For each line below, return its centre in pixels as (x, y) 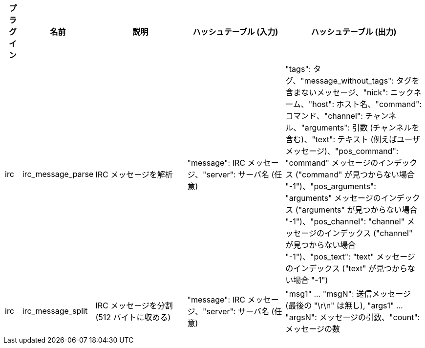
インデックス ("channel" (368, 233)
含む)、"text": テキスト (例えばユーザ (353, 139)
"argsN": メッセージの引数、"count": (353, 317)
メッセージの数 (313, 329)
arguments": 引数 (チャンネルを (362, 128)
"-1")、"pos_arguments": (331, 186)
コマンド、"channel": (324, 116)
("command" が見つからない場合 (355, 174)
